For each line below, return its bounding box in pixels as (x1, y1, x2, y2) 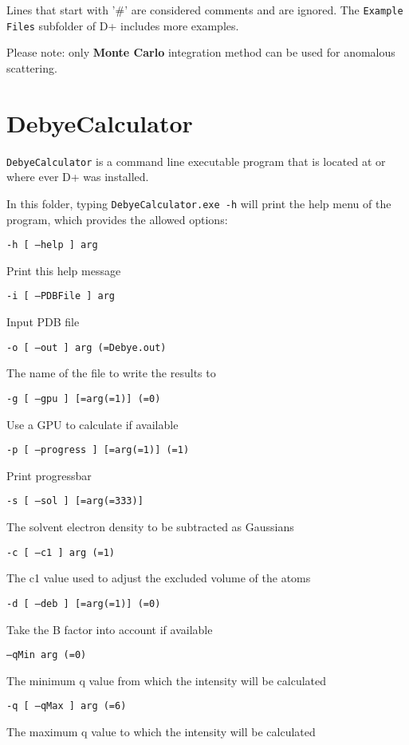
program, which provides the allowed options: (6, 211, 228, 227)
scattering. (6, 59, 57, 76)
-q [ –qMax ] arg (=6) (6, 700, 127, 712)
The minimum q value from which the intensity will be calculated (6, 672, 327, 688)
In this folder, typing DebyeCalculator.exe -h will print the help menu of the (6, 195, 391, 211)
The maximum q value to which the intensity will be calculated (6, 723, 316, 740)
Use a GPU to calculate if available (6, 416, 179, 432)
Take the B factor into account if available (6, 621, 213, 637)
